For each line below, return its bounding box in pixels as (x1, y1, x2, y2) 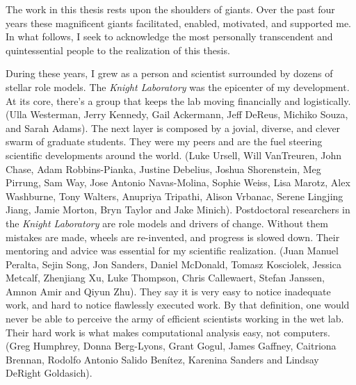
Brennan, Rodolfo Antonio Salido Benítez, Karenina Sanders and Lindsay (6, 352, 319, 366)
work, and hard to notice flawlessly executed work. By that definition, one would (6, 297, 350, 312)
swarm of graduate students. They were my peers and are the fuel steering (6, 134, 323, 149)
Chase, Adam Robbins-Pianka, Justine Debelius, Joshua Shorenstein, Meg (6, 161, 321, 176)
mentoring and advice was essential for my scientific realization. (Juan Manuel (6, 243, 339, 258)
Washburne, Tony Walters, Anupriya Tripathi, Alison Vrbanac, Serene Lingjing (6, 188, 343, 203)
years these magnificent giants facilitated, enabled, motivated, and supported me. (6, 15, 351, 30)
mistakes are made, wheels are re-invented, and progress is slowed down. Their (6, 229, 340, 244)
